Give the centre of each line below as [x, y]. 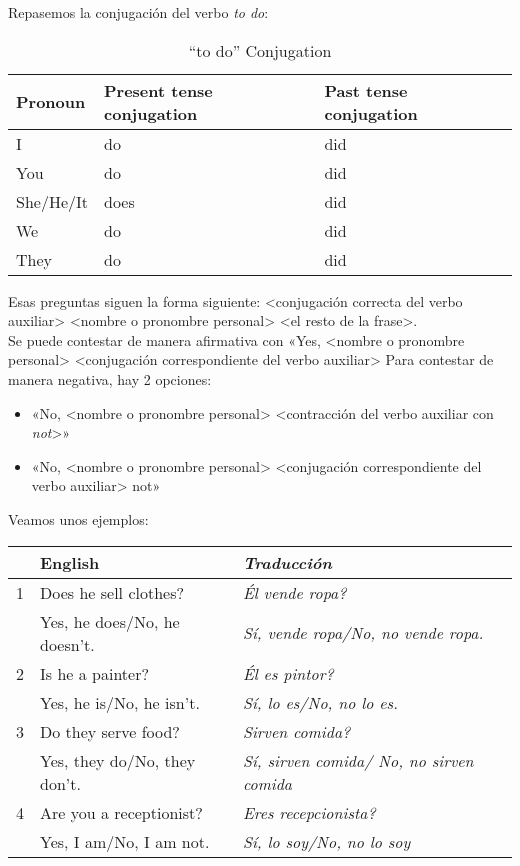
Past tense [366, 90]
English [70, 562]
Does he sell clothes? [112, 592]
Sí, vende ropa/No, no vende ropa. [363, 633]
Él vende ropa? [294, 592]
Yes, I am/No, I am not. [125, 841]
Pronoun [51, 102]
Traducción [287, 562]
